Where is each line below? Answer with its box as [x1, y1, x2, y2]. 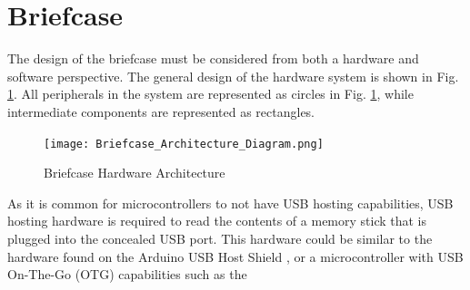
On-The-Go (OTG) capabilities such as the [7, 265, 247, 284]
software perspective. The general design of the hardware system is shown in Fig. [7, 66, 459, 85]
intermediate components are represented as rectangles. [7, 101, 315, 121]
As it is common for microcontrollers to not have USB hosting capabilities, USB [7, 193, 454, 212]
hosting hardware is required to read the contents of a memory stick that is [7, 211, 427, 230]
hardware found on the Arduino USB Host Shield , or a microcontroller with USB [7, 246, 464, 266]
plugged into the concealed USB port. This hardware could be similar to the [7, 228, 433, 247]
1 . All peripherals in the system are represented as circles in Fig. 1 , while [7, 84, 414, 103]
